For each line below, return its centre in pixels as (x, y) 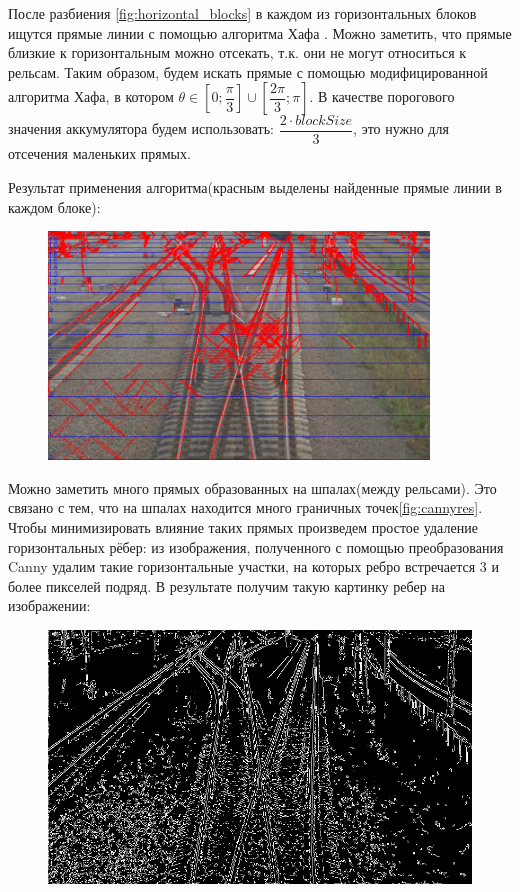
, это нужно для (401, 128)
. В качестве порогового (382, 96)
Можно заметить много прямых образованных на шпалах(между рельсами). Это (252, 487)
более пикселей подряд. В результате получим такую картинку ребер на (227, 585)
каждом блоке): (54, 206)
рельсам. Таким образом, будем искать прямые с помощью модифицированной (248, 71)
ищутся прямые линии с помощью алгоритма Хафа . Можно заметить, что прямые (260, 32)
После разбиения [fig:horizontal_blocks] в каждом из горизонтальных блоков (242, 13)
